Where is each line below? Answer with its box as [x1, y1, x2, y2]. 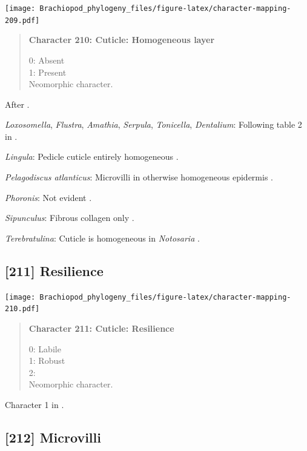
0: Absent [28, 53, 65, 66]
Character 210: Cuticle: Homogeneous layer [28, 33, 215, 46]
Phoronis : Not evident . [5, 191, 92, 203]
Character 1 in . [5, 398, 64, 410]
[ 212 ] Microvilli [5, 427, 101, 446]
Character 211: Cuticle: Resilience [28, 321, 174, 334]
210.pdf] [5, 305, 40, 314]
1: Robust [28, 354, 65, 367]
